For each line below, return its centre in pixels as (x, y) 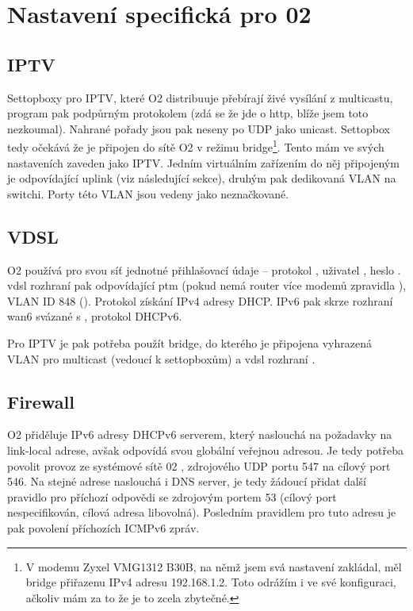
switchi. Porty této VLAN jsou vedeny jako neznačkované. (148, 193)
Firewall (41, 401)
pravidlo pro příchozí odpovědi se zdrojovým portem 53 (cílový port (172, 496)
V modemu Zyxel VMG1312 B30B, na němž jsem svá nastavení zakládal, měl (214, 566)
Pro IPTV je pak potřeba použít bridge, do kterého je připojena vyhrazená (189, 342)
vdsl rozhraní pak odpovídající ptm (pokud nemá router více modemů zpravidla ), (207, 285)
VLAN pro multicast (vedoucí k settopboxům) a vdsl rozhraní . (161, 358)
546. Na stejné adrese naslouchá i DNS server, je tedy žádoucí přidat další (187, 481)
